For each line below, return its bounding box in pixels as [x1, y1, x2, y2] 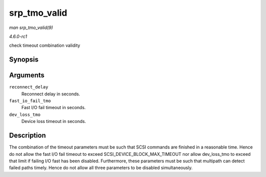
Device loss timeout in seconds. [21, 118, 86, 124]
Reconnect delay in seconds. [21, 91, 80, 97]
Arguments [9, 71, 45, 80]
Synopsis [9, 56, 39, 64]
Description [9, 131, 46, 140]
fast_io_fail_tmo [9, 98, 51, 104]
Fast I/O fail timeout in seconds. [21, 105, 86, 111]
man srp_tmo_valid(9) [9, 25, 53, 30]
